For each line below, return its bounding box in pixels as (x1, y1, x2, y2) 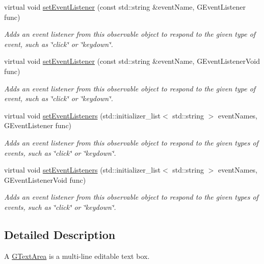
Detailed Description (4, 226, 116, 242)
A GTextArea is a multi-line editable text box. (4, 250, 150, 261)
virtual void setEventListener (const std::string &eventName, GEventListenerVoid (4, 56, 260, 66)
